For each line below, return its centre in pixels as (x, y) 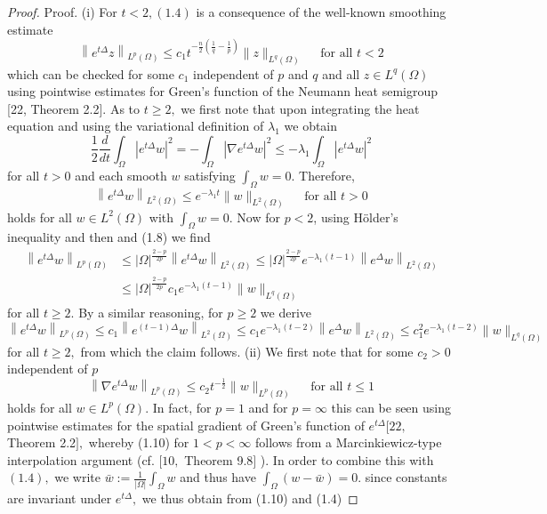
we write (78, 477)
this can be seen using (391, 407)
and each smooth (121, 175)
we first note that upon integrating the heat (300, 108)
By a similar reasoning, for (151, 312)
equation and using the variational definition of (136, 126)
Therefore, (327, 175)
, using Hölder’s (356, 217)
